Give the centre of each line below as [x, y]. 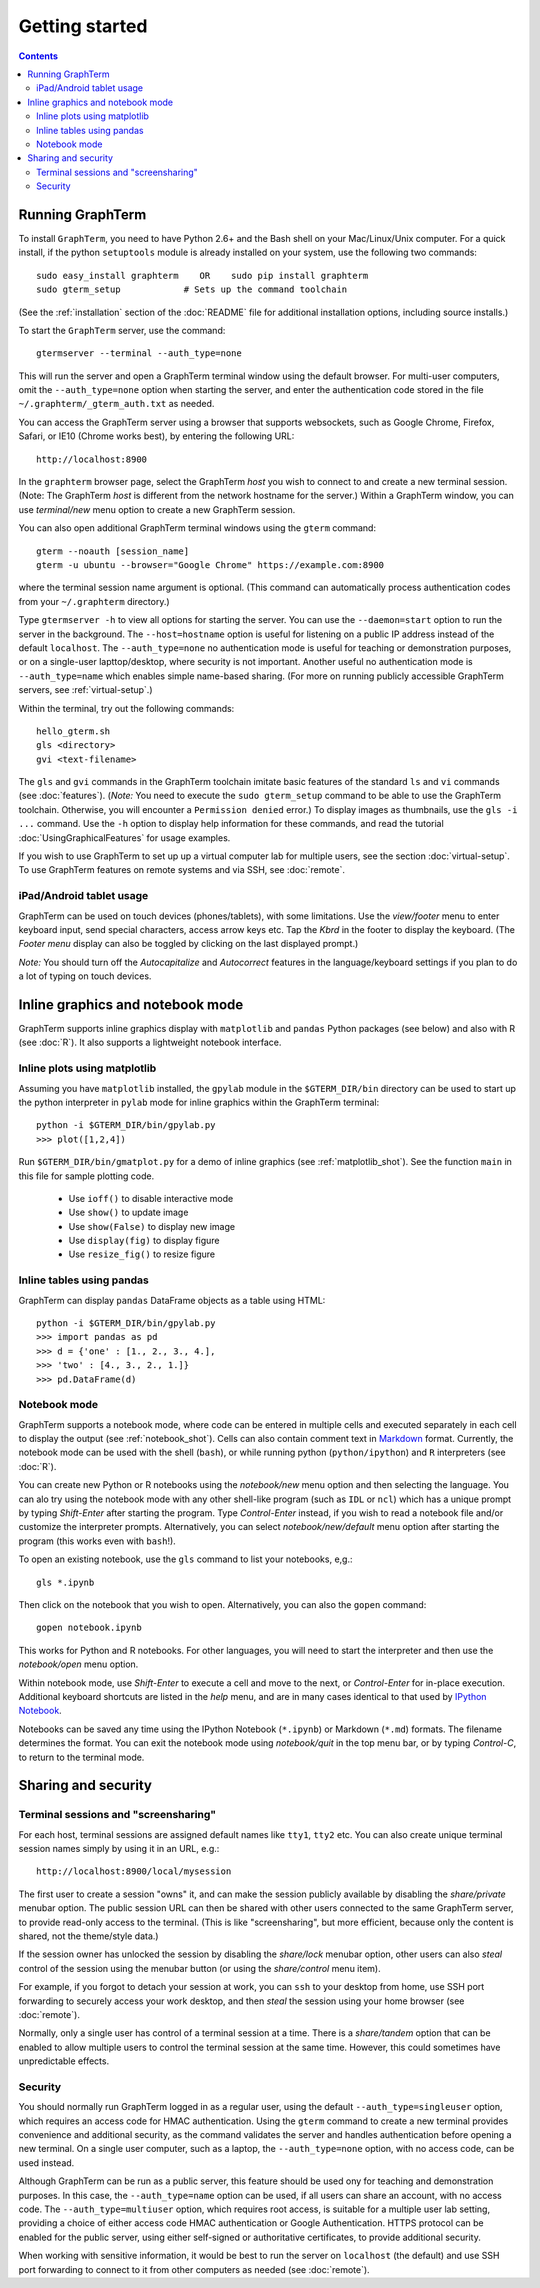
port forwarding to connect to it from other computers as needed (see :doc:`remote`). [194, 2269]
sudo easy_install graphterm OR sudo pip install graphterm [202, 275]
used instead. [46, 2162]
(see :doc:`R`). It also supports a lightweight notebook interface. [150, 1042]
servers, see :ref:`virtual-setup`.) [85, 690]
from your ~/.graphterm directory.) [94, 601]
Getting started [83, 26]
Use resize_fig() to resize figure [142, 1254]
